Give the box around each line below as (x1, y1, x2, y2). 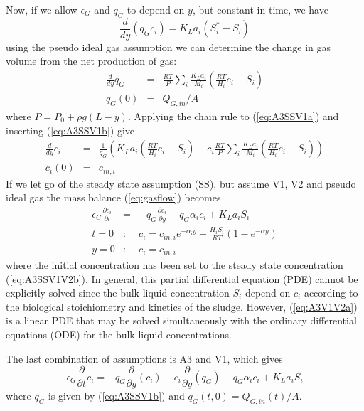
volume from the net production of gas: (6, 53, 177, 68)
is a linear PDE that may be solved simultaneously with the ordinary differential (6, 313, 357, 328)
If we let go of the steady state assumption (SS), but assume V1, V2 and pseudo (6, 176, 356, 191)
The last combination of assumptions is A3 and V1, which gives (6, 351, 283, 365)
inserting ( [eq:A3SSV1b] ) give (6, 122, 134, 137)
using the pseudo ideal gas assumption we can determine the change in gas (6, 39, 331, 54)
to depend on (127, 2, 185, 16)
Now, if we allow (6, 2, 77, 16)
